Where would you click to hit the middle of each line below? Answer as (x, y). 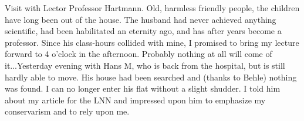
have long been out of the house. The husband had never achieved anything (141, 19)
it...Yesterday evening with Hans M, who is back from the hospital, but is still (145, 65)
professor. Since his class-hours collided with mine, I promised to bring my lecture (152, 42)
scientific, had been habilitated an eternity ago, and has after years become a (143, 31)
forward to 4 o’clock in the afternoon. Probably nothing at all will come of (139, 54)
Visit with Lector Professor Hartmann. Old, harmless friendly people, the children (152, 8)
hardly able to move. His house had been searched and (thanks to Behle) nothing (151, 77)
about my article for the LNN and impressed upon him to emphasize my (135, 100)
